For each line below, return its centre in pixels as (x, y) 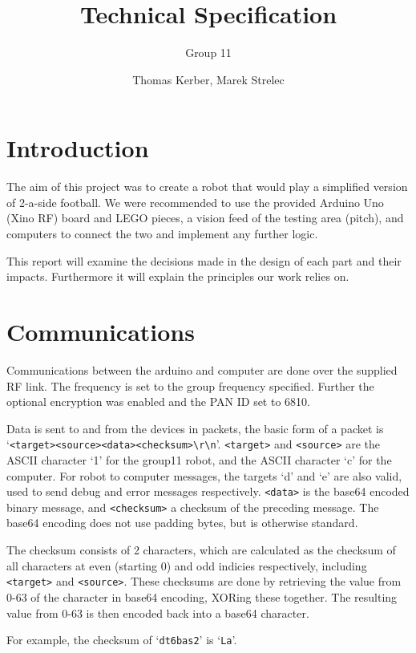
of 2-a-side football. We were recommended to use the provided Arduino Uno (195, 202)
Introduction (78, 148)
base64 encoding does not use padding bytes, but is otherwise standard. (182, 523)
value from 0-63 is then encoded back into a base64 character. (158, 612)
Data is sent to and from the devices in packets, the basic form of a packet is (195, 428)
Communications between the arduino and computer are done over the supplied (202, 369)
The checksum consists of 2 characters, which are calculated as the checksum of (201, 550)
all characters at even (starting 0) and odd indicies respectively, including (187, 565)
